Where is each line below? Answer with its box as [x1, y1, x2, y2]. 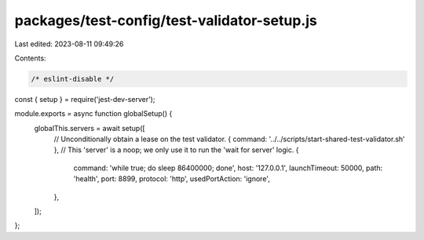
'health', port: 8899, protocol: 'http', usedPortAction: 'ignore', [73, 174, 270, 184]
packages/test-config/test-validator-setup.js [14, 12, 317, 29]
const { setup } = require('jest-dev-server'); [14, 94, 155, 104]
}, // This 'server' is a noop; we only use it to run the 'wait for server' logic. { [53, 145, 299, 155]
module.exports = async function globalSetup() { [14, 109, 173, 118]
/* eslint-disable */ [31, 75, 115, 83]
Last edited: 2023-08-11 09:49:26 [14, 39, 124, 49]
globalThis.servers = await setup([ [34, 123, 145, 133]
